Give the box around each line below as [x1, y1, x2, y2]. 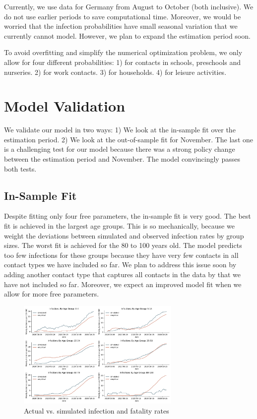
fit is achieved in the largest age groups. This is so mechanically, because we [4, 221, 235, 231]
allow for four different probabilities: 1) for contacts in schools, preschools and [4, 57, 241, 67]
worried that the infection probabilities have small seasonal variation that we [4, 21, 238, 31]
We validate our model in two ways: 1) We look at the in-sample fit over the [4, 124, 236, 135]
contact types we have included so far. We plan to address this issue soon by [4, 259, 237, 270]
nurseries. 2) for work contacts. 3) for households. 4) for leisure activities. [4, 66, 227, 77]
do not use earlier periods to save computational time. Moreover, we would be [4, 11, 241, 21]
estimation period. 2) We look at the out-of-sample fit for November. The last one [4, 134, 253, 144]
